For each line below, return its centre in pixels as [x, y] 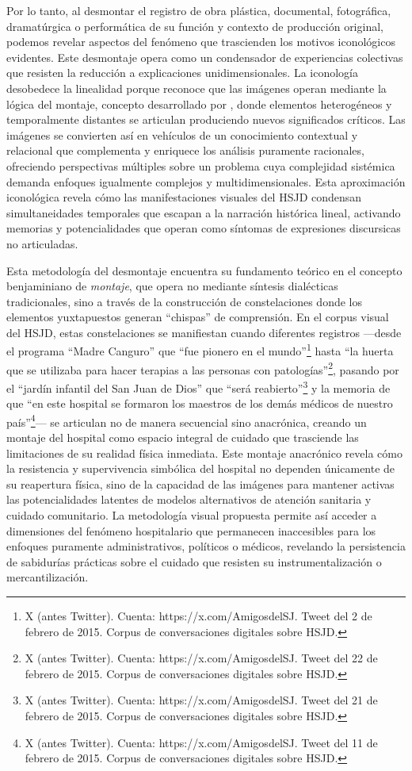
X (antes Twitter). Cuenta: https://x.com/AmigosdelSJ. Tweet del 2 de [198, 616]
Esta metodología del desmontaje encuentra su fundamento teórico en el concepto [204, 270]
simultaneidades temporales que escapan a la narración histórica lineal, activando [204, 212]
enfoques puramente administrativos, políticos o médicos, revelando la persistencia [206, 546]
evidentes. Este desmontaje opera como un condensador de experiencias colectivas [205, 57]
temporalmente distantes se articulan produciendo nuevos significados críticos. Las [206, 119]
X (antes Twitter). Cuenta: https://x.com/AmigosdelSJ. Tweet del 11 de [201, 742]
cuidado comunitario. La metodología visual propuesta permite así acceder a [192, 515]
